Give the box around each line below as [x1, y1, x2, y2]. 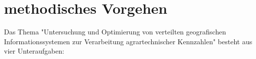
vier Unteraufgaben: [4, 46, 64, 56]
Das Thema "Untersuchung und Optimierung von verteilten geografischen [4, 27, 226, 37]
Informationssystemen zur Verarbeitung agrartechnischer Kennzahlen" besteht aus [4, 36, 253, 46]
